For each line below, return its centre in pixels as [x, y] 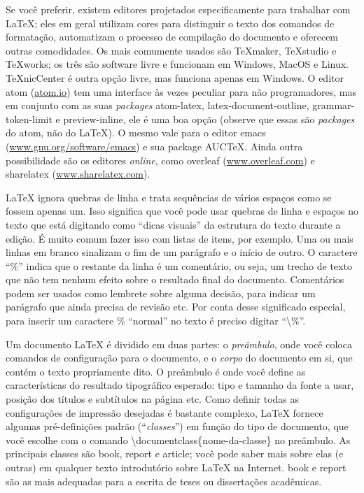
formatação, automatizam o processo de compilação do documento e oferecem [172, 37]
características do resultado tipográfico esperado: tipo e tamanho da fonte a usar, [180, 385]
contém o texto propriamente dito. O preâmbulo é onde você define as [156, 371]
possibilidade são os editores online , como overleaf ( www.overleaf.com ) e [160, 160]
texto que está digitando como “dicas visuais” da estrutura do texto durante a [173, 224]
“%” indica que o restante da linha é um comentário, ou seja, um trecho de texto [179, 265]
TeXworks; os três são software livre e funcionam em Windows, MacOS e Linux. [177, 64]
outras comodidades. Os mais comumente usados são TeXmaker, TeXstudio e [171, 50]
